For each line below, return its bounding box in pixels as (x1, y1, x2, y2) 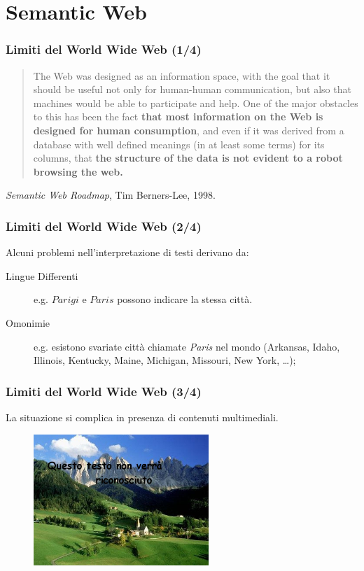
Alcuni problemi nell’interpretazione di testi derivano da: (6, 245, 249, 260)
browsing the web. (33, 164, 123, 178)
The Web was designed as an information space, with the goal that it (33, 68, 330, 83)
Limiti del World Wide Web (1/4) (6, 41, 202, 58)
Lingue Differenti (6, 268, 78, 283)
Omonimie (6, 315, 50, 330)
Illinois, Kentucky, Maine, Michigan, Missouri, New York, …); (34, 353, 296, 367)
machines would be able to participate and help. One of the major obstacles (33, 95, 358, 110)
